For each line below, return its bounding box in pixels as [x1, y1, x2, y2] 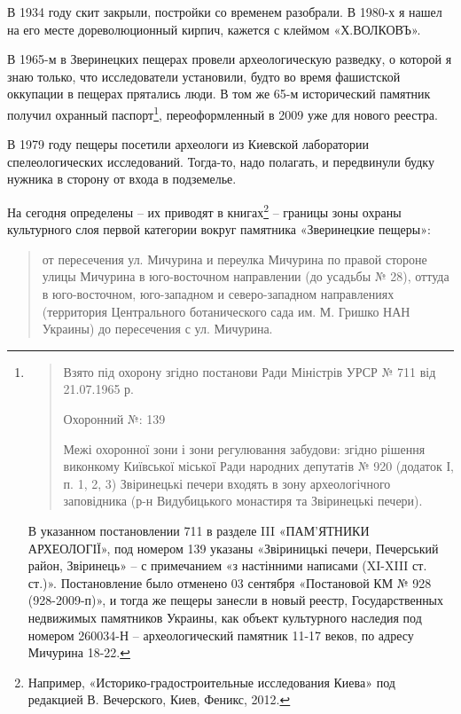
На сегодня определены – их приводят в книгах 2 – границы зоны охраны [7, 200, 402, 221]
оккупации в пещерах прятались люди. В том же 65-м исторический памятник [7, 84, 431, 103]
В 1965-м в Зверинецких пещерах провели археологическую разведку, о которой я [7, 50, 452, 68]
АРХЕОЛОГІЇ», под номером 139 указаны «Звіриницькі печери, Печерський [27, 538, 439, 557]
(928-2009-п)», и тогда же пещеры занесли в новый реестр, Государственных [27, 591, 444, 609]
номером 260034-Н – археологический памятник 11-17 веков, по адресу [27, 625, 414, 644]
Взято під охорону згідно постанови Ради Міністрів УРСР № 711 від [63, 362, 436, 381]
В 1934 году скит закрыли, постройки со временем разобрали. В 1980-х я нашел [7, 3, 442, 20]
